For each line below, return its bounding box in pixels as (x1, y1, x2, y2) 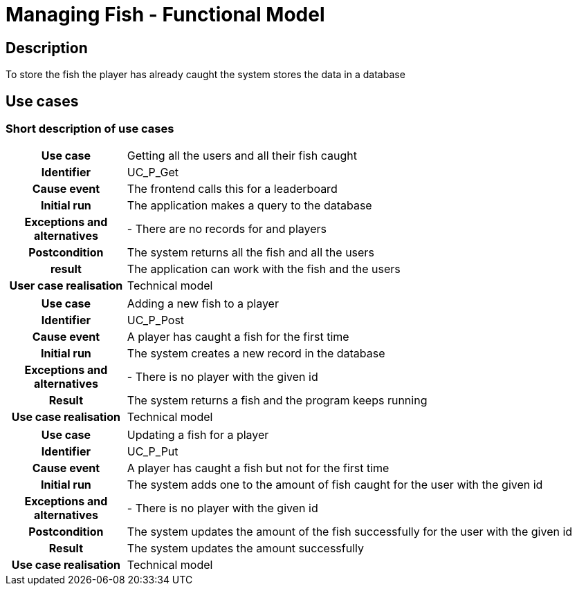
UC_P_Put (127, 444, 178, 459)
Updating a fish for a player (127, 428, 269, 442)
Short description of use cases (6, 122, 174, 136)
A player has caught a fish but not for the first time (127, 461, 390, 476)
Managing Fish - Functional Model (6, 3, 325, 26)
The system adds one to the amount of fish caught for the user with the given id (127, 478, 543, 492)
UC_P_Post (127, 313, 185, 328)
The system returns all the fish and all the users (127, 245, 374, 260)
